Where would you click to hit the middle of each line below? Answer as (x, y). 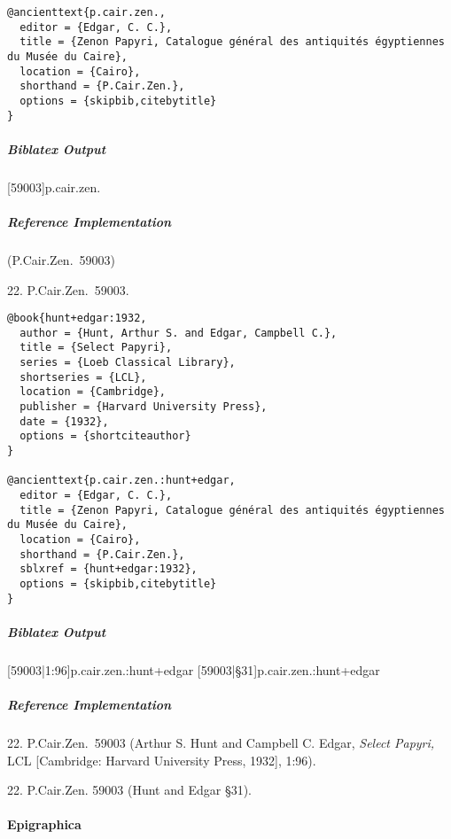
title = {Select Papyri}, (96, 348)
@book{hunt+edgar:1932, (77, 319)
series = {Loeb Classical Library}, (128, 363)
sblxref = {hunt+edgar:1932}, (109, 569)
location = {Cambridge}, (93, 392)
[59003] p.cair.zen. (54, 186)
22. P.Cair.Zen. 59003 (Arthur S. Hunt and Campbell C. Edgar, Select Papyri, (221, 742)
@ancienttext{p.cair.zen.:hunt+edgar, (121, 481)
